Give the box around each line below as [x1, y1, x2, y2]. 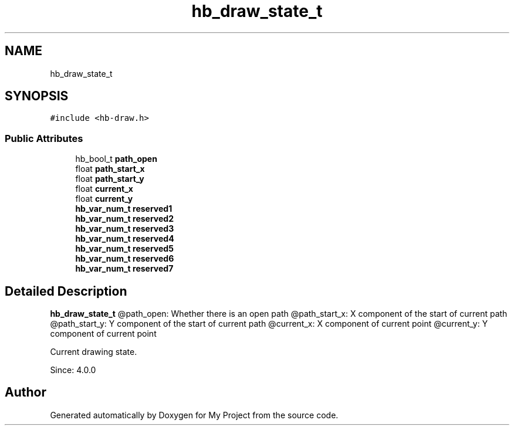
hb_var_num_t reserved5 [75, 243, 174, 254]
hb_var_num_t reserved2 [75, 214, 174, 224]
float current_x [75, 184, 133, 194]
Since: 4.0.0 [50, 365, 96, 375]
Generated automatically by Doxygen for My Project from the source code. [50, 409, 339, 420]
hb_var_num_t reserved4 [75, 233, 174, 244]
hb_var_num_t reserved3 [75, 224, 174, 234]
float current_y [75, 194, 133, 204]
